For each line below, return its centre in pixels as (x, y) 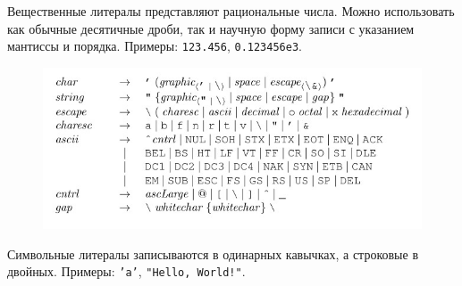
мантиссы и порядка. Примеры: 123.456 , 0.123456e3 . (155, 46)
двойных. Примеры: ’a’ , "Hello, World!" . (126, 271)
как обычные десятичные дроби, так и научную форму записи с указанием (211, 28)
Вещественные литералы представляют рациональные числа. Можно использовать (231, 11)
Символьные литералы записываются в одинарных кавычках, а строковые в (213, 253)
